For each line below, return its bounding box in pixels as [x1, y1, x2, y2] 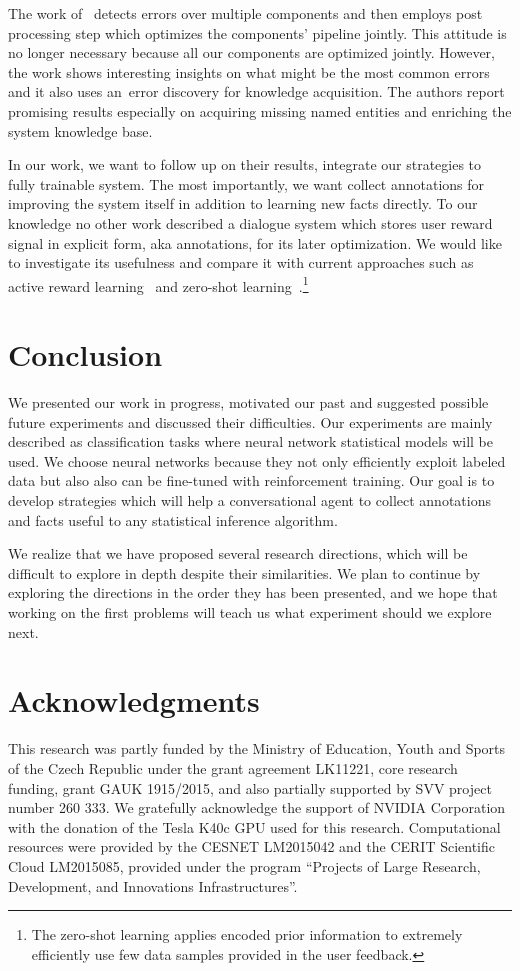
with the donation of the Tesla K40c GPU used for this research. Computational [8, 816, 501, 837]
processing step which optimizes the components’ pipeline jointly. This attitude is [8, 22, 507, 43]
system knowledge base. [8, 120, 153, 141]
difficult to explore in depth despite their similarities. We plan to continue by [8, 562, 481, 583]
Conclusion [8, 334, 163, 375]
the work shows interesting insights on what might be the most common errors [8, 61, 490, 82]
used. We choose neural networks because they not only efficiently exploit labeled [8, 450, 506, 471]
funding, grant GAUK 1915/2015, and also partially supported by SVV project [8, 777, 492, 798]
